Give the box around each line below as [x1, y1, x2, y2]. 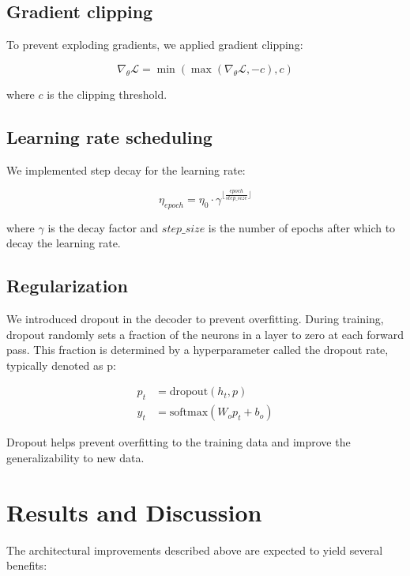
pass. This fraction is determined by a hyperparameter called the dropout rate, [6, 341, 389, 358]
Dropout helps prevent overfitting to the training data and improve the [6, 434, 351, 450]
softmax [169, 407, 209, 419]
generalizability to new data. [6, 449, 145, 465]
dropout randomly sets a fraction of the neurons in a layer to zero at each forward [6, 326, 404, 342]
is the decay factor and [47, 219, 159, 235]
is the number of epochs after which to [208, 219, 396, 235]
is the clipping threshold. [47, 85, 167, 102]
